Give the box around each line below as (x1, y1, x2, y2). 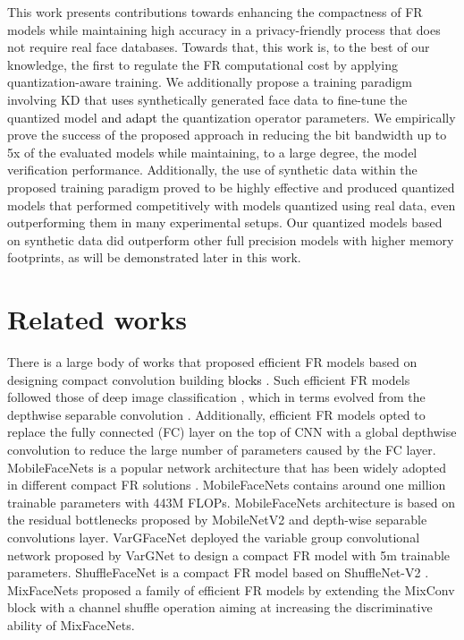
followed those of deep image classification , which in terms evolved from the (7, 388, 426, 406)
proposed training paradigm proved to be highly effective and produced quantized (7, 177, 455, 196)
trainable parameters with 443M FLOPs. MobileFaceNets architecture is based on (7, 492, 456, 511)
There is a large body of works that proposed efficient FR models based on (7, 353, 418, 371)
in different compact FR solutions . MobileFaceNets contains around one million (7, 475, 446, 494)
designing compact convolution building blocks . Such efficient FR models (7, 370, 410, 388)
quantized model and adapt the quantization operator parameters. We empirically (7, 107, 456, 126)
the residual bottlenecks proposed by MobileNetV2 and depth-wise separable (7, 510, 427, 529)
